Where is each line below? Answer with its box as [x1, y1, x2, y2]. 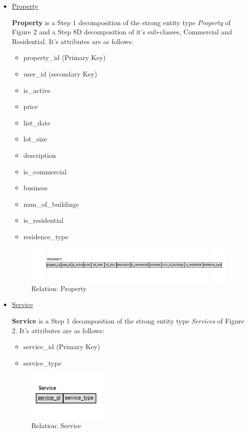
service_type [23, 357, 61, 368]
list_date [23, 117, 51, 127]
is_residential [23, 215, 64, 225]
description [23, 150, 56, 160]
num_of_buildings [23, 199, 79, 209]
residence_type [23, 231, 69, 241]
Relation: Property [31, 283, 87, 293]
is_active [23, 85, 51, 95]
